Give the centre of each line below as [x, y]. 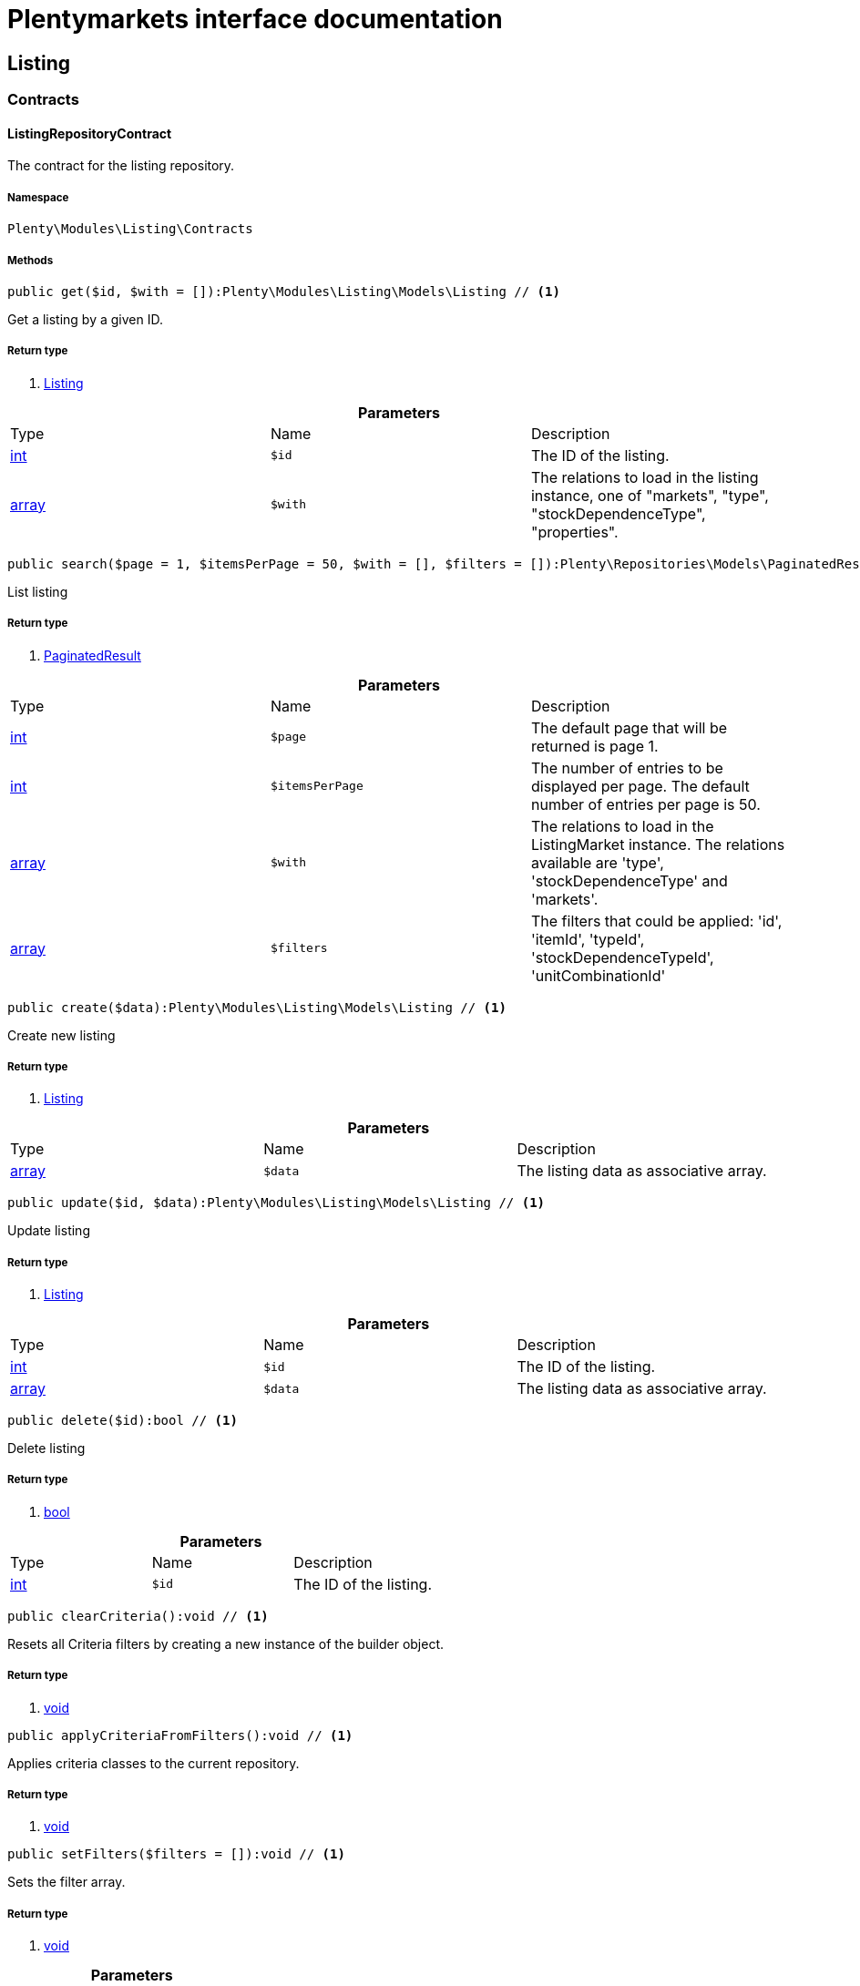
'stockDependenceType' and [629, 880]
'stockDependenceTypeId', [622, 957]
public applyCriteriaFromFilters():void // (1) [180, 1735]
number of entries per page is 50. [645, 804]
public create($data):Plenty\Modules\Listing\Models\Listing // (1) [257, 1007]
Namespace [38, 197]
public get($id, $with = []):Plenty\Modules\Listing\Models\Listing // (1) [284, 291]
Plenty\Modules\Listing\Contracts [130, 229]
